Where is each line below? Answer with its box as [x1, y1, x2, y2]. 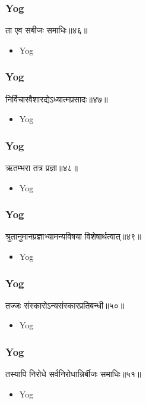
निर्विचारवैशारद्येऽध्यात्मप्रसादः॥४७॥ [5, 92, 108, 105]
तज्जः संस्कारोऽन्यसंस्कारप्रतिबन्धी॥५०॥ [5, 299, 125, 311]
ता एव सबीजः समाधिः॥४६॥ [5, 24, 88, 36]
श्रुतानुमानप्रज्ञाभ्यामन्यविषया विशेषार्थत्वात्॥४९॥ [5, 230, 141, 243]
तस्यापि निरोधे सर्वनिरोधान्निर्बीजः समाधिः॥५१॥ [5, 368, 141, 380]
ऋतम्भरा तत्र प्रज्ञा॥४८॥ [5, 161, 78, 174]
